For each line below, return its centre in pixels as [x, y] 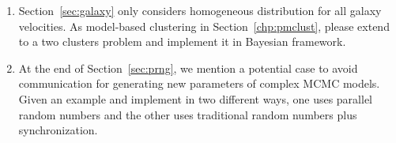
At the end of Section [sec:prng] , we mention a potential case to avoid [188, 68]
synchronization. [58, 130]
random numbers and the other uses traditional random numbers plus [188, 114]
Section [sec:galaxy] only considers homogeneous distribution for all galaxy [200, 10]
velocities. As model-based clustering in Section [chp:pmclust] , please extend [204, 26]
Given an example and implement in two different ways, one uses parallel [195, 98]
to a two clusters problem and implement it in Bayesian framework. [182, 41]
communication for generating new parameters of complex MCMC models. [199, 83]
